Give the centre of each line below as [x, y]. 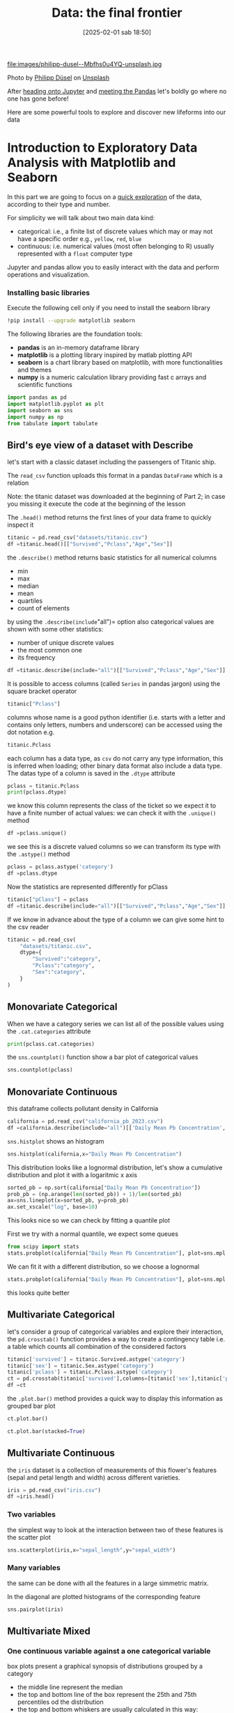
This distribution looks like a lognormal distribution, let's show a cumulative [115, 1167]
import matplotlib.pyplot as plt [56, 404]
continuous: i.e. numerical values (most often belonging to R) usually [116, 246]
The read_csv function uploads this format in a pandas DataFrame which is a [115, 476]
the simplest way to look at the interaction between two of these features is [115, 1530]
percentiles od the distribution [60, 1702]
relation [18, 483]
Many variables [34, 1568]
